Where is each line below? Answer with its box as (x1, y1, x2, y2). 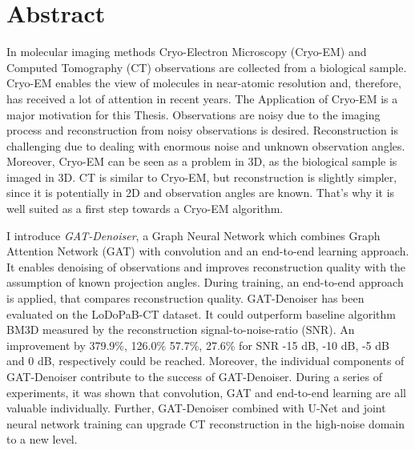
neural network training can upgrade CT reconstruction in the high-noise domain (6, 415, 405, 432)
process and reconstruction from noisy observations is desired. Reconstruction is (6, 122, 398, 139)
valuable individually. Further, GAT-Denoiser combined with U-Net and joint (6, 400, 386, 416)
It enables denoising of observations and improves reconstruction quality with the (6, 258, 406, 275)
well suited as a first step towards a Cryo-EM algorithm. (6, 200, 284, 217)
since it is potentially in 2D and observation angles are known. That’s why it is (6, 184, 395, 201)
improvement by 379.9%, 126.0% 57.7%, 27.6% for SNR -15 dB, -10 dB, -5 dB (6, 336, 389, 353)
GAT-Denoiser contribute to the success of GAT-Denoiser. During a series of (6, 368, 382, 384)
